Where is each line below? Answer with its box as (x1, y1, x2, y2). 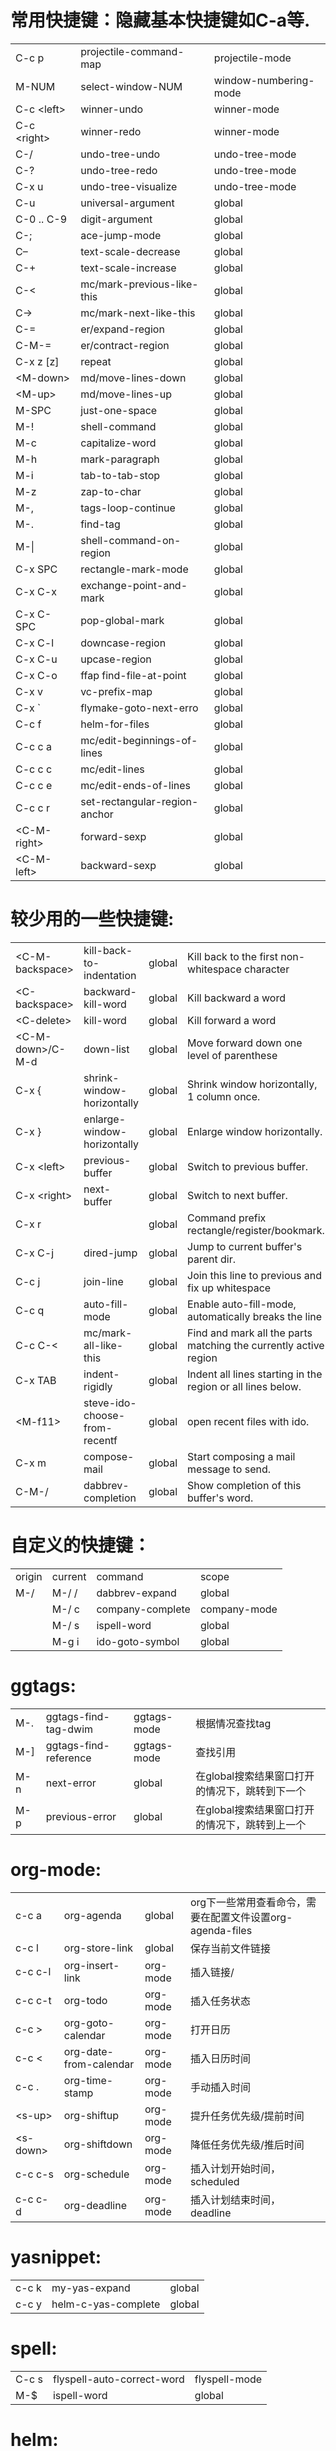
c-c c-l (15, 1964, 52, 1978)
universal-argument (80, 196, 175, 210)
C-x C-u (15, 652, 58, 666)
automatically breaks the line (187, 1309, 323, 1323)
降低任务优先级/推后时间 (189, 2137, 305, 2151)
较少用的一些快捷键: (10, 908, 175, 931)
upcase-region (80, 652, 152, 666)
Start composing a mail (187, 1449, 296, 1463)
